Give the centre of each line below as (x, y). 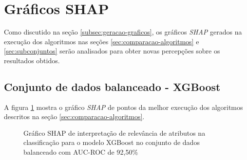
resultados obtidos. (32, 60)
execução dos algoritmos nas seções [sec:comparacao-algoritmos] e (102, 41)
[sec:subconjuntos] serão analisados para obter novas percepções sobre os (112, 51)
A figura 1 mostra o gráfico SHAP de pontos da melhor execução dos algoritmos (123, 107)
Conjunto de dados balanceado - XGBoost (112, 86)
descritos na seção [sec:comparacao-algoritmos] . (74, 116)
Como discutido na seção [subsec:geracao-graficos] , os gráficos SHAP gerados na (123, 32)
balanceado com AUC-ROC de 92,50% (81, 152)
